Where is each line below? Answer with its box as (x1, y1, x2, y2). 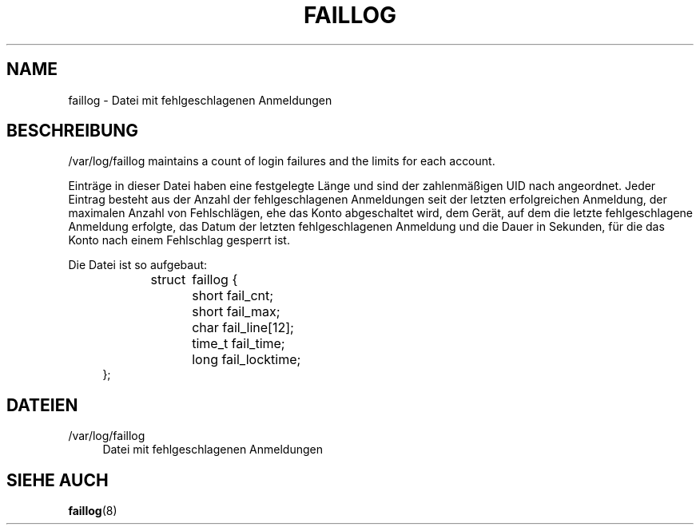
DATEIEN (6, 394, 78, 415)
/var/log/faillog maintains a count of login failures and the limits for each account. (68, 154, 495, 168)
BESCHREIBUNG (6, 121, 139, 141)
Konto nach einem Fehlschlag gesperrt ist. (68, 233, 290, 248)
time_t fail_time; (192, 335, 285, 352)
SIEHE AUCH (6, 470, 109, 490)
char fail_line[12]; (192, 319, 294, 336)
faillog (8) (68, 504, 117, 518)
